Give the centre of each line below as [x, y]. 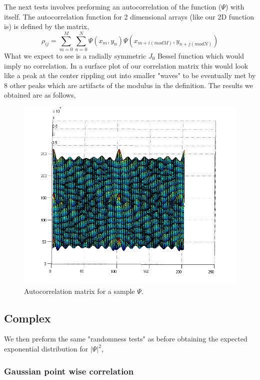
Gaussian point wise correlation [69, 371]
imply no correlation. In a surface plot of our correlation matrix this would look [126, 65]
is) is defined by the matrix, [47, 26]
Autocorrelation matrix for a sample [79, 291]
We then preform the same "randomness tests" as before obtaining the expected [126, 339]
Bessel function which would [200, 55]
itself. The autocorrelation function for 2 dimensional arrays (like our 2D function [129, 16]
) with [235, 7]
